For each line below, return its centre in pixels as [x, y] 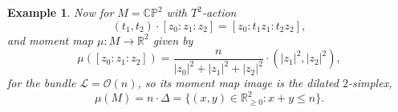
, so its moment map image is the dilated [238, 83]
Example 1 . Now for [61, 12]
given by [173, 40]
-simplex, [370, 83]
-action [219, 12]
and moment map [50, 40]
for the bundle [42, 83]
